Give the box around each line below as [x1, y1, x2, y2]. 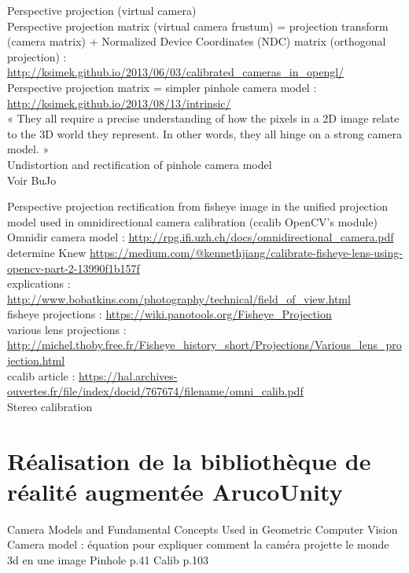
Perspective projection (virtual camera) [7, 2, 197, 18]
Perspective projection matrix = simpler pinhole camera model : [7, 79, 317, 95]
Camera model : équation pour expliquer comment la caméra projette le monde [7, 536, 389, 553]
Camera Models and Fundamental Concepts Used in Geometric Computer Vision [7, 520, 398, 537]
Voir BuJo [7, 171, 57, 188]
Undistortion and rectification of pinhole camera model [7, 156, 272, 172]
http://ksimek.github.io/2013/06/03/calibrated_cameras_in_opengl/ [7, 64, 345, 80]
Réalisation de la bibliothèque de [7, 444, 371, 476]
